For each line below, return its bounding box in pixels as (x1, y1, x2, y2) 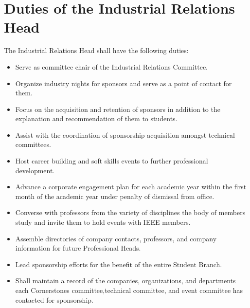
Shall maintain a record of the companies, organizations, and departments (15, 275, 236, 286)
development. (15, 165, 55, 175)
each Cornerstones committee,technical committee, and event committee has (15, 285, 243, 295)
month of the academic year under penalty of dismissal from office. (15, 191, 214, 201)
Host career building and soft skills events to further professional (15, 156, 208, 166)
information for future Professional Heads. (15, 243, 141, 253)
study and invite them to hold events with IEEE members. (15, 217, 191, 227)
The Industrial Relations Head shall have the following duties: (4, 45, 189, 55)
